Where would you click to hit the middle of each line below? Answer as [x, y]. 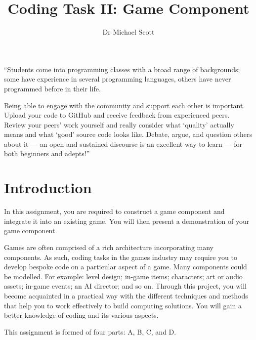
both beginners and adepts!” [47, 153]
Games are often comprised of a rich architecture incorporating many [109, 247]
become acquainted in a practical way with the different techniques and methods [126, 295]
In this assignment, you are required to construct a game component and [114, 211]
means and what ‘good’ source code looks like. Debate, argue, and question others [128, 134]
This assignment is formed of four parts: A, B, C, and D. [90, 331]
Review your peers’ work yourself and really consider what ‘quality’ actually [119, 124]
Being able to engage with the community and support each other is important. [125, 105]
